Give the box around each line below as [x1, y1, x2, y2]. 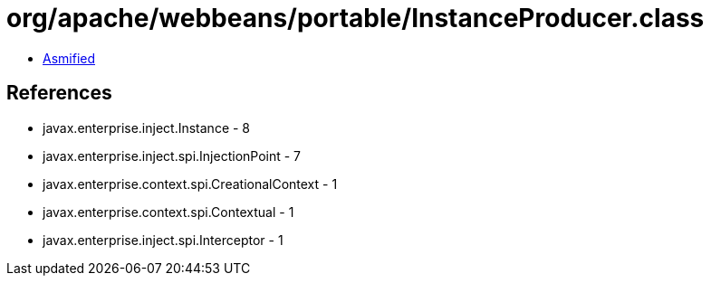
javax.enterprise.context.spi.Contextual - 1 [43, 203, 294, 220]
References [6, 81, 112, 105]
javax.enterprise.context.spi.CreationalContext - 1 [43, 175, 338, 192]
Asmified [43, 50, 96, 66]
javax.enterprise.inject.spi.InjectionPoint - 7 [43, 147, 302, 164]
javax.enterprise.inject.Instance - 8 [43, 119, 251, 136]
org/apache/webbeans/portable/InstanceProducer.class [6, 3, 705, 33]
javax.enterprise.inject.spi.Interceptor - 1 [43, 231, 283, 248]
